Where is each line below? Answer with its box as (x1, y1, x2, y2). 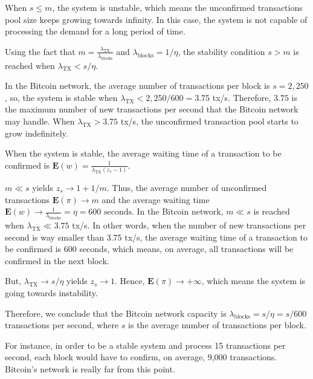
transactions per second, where (5, 319, 119, 331)
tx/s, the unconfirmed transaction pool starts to (120, 114, 298, 127)
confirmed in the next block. (5, 254, 109, 267)
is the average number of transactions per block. (128, 319, 306, 331)
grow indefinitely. (5, 126, 68, 139)
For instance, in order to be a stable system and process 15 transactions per (5, 339, 286, 351)
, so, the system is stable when (5, 91, 118, 103)
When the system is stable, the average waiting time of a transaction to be (5, 147, 282, 160)
